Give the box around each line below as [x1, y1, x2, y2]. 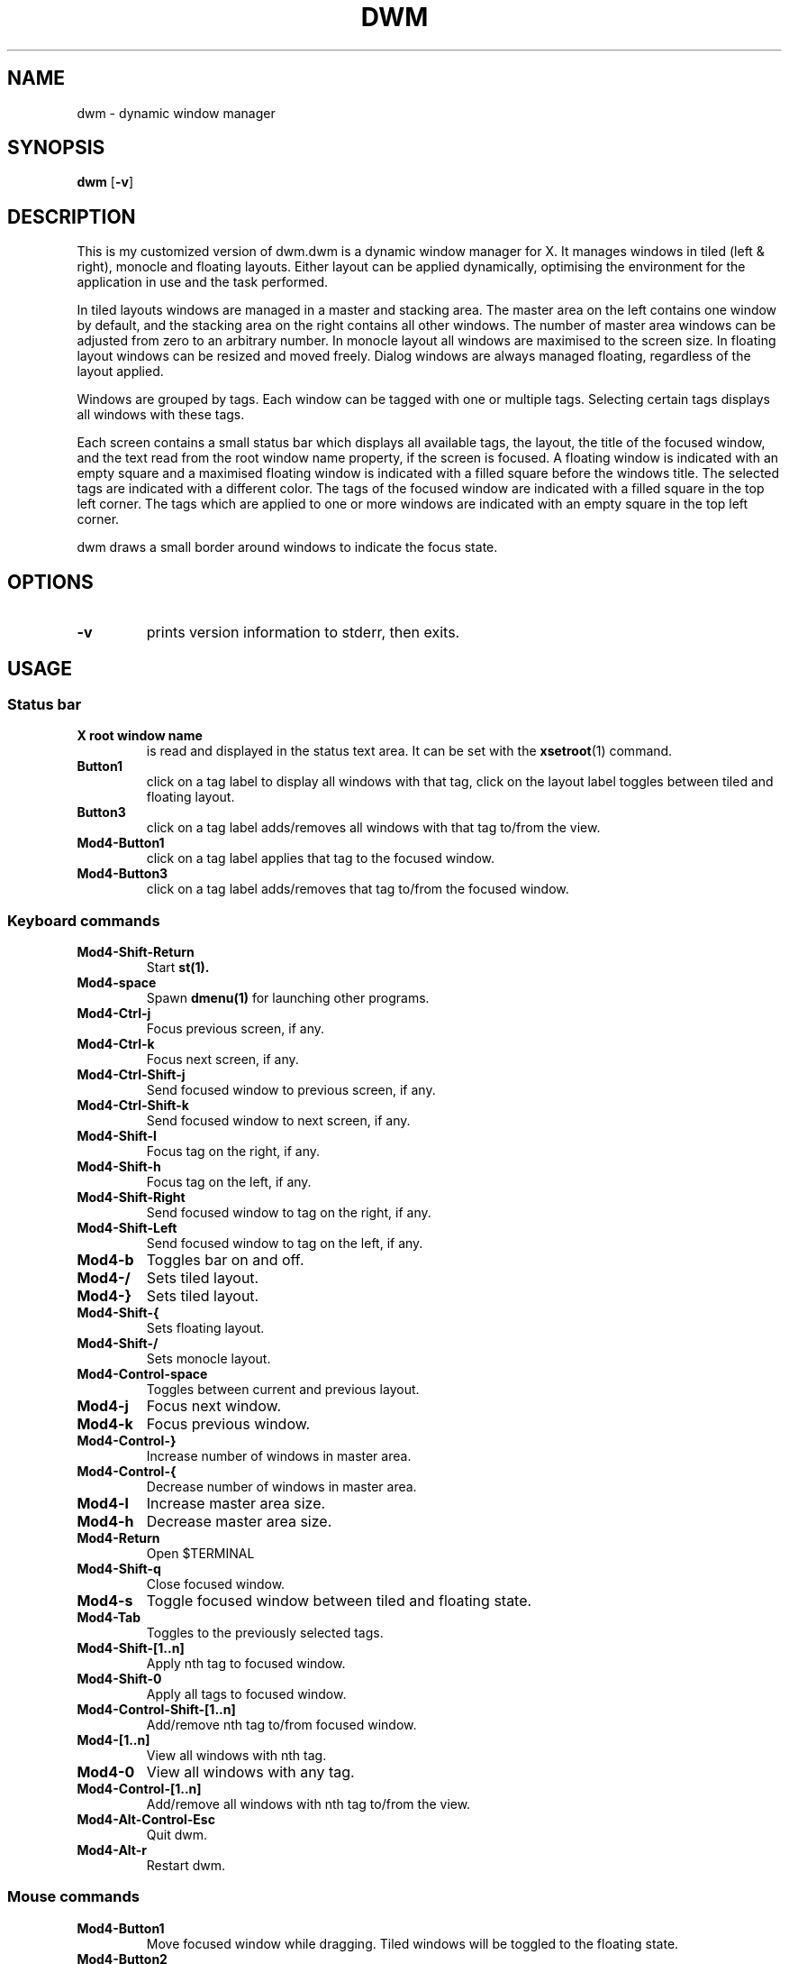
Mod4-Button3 [77, 866, 168, 882]
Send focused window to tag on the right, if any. [146, 1205, 431, 1221]
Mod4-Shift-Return [77, 944, 195, 960]
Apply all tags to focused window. [146, 1686, 347, 1702]
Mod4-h [77, 1512, 134, 1531]
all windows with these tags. [77, 407, 245, 423]
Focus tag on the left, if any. [146, 1174, 312, 1190]
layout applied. [77, 363, 164, 380]
